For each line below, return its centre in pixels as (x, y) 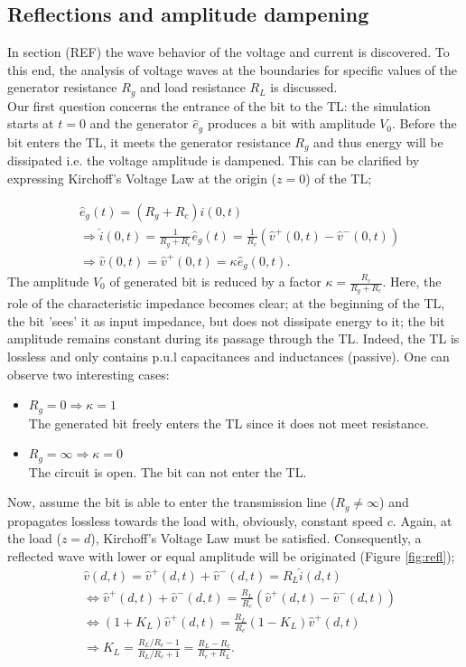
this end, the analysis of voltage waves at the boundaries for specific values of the (232, 69)
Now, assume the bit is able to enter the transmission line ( (172, 502)
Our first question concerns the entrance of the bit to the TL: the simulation (219, 105)
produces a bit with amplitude (291, 123)
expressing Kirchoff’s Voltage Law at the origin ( (142, 178)
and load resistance (193, 87)
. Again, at (422, 520)
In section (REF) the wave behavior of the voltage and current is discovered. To (228, 52)
